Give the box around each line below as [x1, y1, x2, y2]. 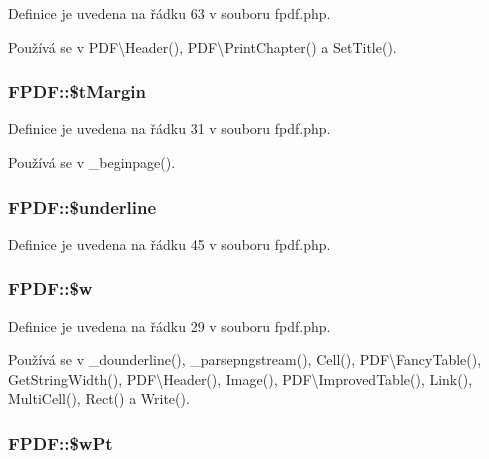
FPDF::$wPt [8, 430, 113, 455]
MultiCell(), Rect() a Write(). [8, 388, 190, 409]
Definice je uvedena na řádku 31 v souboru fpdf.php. [8, 118, 331, 139]
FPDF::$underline [8, 194, 157, 219]
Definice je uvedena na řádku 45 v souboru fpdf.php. [8, 233, 331, 254]
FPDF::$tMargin [8, 79, 146, 104]
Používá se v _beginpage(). [8, 152, 176, 172]
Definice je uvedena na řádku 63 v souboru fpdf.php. [8, 3, 331, 23]
